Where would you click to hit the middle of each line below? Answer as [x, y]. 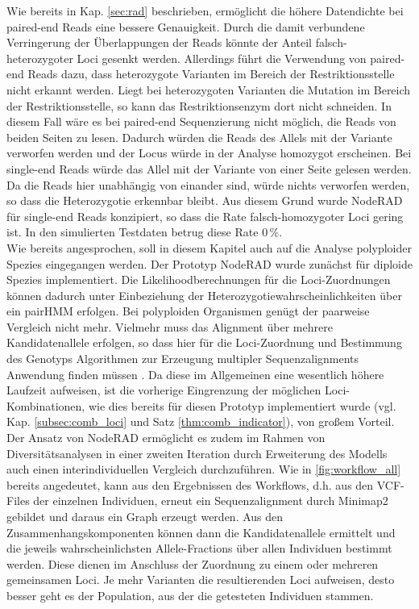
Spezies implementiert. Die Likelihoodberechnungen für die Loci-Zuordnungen [199, 279]
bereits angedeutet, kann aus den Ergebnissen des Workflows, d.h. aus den [190, 484]
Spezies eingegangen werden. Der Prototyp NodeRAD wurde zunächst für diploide [209, 263]
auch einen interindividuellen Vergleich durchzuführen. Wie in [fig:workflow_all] [204, 469]
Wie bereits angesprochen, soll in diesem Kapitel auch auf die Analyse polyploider [209, 247]
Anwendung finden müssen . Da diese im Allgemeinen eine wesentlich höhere [195, 374]
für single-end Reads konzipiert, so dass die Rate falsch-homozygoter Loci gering [205, 216]
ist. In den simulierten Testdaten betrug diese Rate [133, 232]
